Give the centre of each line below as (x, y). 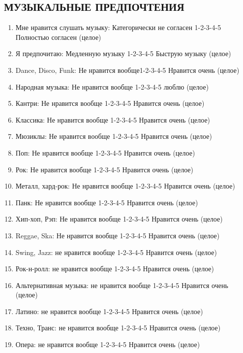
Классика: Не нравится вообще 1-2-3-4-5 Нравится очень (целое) (113, 119)
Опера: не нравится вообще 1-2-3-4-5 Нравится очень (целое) (108, 344)
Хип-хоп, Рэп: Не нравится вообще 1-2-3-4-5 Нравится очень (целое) (119, 219)
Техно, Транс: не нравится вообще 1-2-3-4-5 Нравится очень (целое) (118, 328)
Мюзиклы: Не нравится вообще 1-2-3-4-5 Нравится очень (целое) (114, 136)
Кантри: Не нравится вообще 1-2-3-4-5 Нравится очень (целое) (110, 103)
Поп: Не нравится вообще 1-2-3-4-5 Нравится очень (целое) (105, 152)
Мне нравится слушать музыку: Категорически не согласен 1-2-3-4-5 (118, 27)
